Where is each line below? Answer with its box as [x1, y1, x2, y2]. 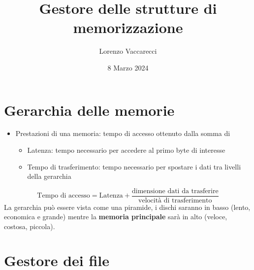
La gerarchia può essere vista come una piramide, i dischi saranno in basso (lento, [4, 202, 251, 212]
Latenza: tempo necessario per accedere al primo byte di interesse [27, 145, 225, 155]
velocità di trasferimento [138, 197, 212, 204]
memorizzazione [73, 17, 183, 37]
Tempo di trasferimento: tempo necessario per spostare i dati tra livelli [27, 161, 241, 171]
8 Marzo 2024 [107, 62, 149, 72]
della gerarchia [27, 171, 71, 181]
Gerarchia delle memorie [4, 100, 175, 120]
